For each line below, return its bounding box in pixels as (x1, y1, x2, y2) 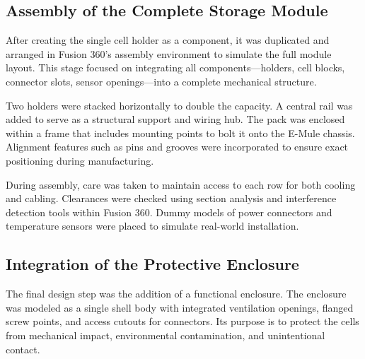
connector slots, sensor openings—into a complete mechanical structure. (6, 73, 317, 88)
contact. (6, 341, 40, 356)
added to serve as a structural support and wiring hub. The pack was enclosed (6, 112, 345, 126)
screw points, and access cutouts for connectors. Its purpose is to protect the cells (6, 314, 359, 329)
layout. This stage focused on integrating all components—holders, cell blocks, (6, 60, 345, 75)
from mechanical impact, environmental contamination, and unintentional (6, 327, 325, 342)
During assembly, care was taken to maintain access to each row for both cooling (6, 177, 356, 192)
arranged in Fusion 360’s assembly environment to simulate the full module (6, 46, 332, 61)
